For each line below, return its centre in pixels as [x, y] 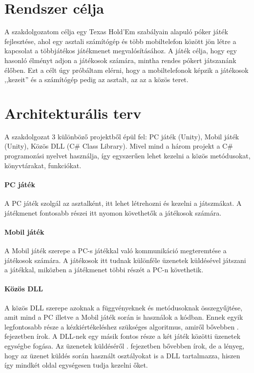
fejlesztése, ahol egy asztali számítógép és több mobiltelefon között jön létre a [120, 41]
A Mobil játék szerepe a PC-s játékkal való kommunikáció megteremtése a [116, 250]
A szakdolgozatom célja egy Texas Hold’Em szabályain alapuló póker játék [116, 32]
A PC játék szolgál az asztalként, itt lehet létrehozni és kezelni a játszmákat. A [123, 203]
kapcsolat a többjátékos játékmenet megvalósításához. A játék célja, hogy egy [121, 51]
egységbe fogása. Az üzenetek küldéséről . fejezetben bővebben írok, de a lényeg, [125, 345]
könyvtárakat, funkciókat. [43, 165]
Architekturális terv [73, 113]
